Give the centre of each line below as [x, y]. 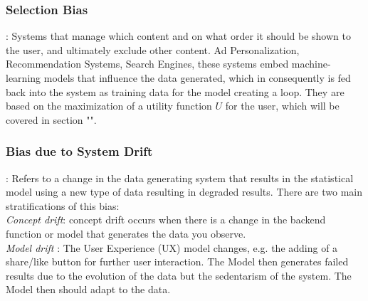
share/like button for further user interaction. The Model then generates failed [177, 262]
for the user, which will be [282, 106]
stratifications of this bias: [63, 205]
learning [23, 78]
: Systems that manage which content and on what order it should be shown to [178, 36]
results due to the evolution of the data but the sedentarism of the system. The [179, 275]
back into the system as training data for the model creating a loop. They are [175, 91]
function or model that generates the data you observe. [126, 233]
